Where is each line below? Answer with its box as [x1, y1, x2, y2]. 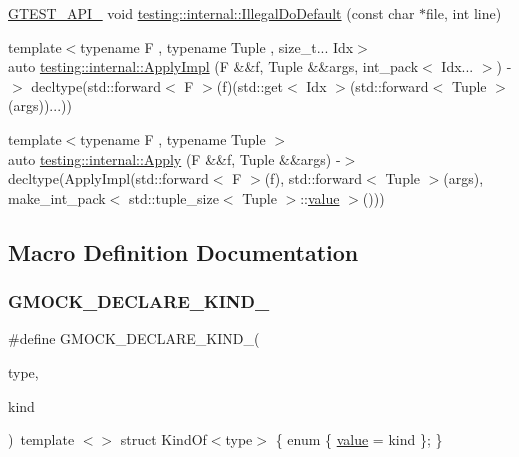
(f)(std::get [216, 75, 283, 96]
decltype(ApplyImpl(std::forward [8, 168, 209, 189]
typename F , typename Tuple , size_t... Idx [80, 36, 354, 57]
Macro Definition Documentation [8, 236, 359, 267]
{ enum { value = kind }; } [275, 429, 443, 450]
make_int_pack [8, 187, 106, 208]
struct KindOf [120, 429, 207, 450]
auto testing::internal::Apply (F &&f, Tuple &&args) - [8, 148, 341, 169]
